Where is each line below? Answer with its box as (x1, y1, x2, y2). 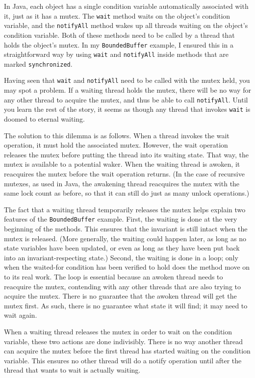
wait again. (4, 310, 37, 320)
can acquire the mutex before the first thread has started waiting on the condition (4, 346, 251, 356)
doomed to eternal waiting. (4, 114, 85, 124)
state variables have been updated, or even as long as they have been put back (4, 243, 240, 253)
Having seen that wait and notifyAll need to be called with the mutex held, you (4, 75, 250, 85)
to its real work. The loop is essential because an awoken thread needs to (4, 272, 223, 281)
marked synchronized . (4, 58, 73, 69)
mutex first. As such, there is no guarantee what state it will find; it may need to (4, 300, 248, 310)
